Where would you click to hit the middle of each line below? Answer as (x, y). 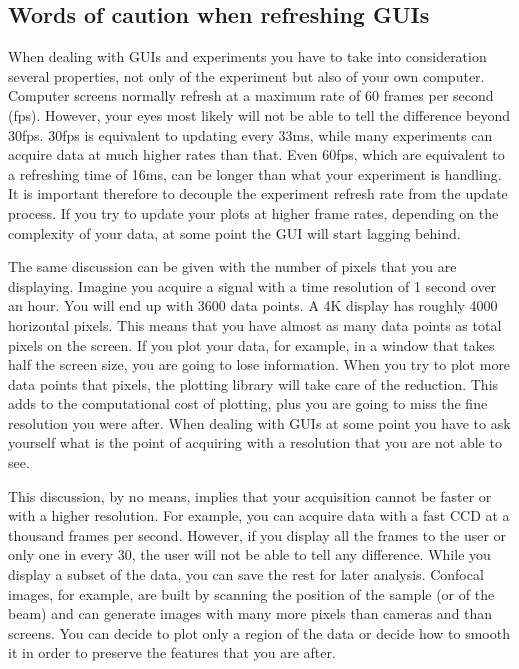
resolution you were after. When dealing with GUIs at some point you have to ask (259, 422)
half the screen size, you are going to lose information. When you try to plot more (259, 364)
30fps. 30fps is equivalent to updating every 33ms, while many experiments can (250, 134)
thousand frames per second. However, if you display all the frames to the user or (257, 534)
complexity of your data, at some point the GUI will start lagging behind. (234, 232)
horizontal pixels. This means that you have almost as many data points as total (255, 324)
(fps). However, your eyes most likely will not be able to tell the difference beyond (259, 114)
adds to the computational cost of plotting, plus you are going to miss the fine (248, 403)
